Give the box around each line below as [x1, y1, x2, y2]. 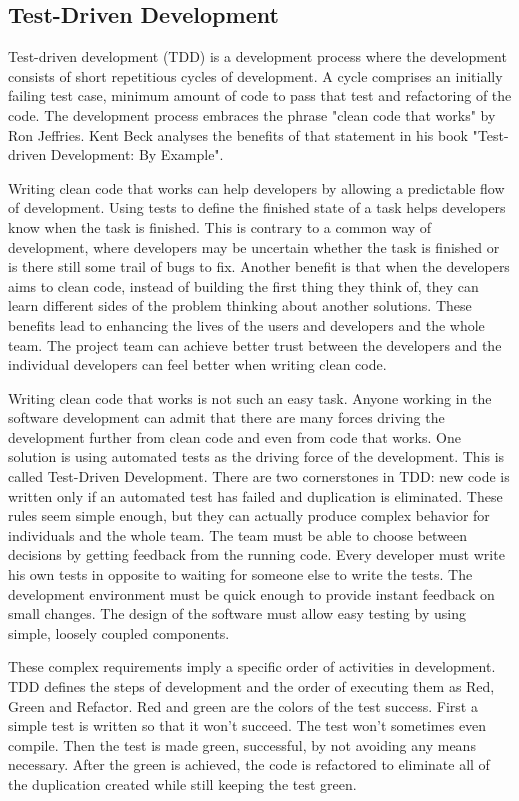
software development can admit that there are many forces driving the [8, 407, 445, 428]
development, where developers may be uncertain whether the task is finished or [8, 236, 500, 257]
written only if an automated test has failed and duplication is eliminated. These [8, 485, 503, 506]
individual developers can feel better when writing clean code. [8, 354, 387, 375]
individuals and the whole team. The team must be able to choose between [8, 524, 468, 545]
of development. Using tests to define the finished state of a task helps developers [8, 197, 506, 218]
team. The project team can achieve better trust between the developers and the [8, 334, 502, 355]
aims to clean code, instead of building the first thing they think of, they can [8, 275, 479, 296]
